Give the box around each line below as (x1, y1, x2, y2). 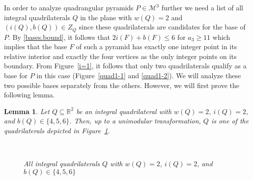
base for (4, 70, 28, 81)
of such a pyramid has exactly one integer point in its (76, 41, 237, 52)
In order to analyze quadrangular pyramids (4, 2, 134, 12)
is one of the (211, 116, 249, 126)
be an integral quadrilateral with (76, 106, 172, 116)
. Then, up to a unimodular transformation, (69, 116, 201, 126)
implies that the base (4, 41, 67, 52)
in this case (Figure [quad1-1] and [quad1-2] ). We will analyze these (36, 70, 241, 81)
